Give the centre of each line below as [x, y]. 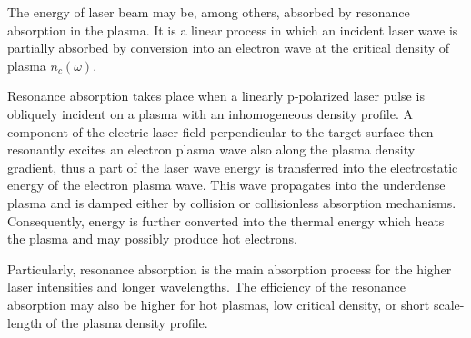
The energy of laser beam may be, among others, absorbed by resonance [209, 12]
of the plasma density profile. [127, 322]
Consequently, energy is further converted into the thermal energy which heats [226, 220]
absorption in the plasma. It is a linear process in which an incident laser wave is [233, 30]
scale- [449, 304]
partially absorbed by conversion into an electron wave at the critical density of [229, 48]
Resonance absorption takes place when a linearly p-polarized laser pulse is [216, 96]
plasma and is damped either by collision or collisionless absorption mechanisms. [232, 202]
